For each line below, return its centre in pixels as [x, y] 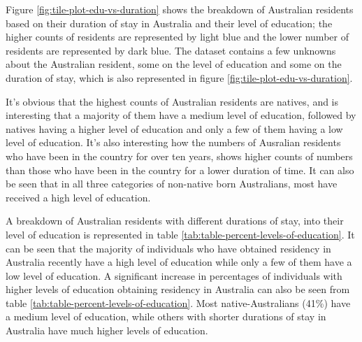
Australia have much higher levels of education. [107, 330]
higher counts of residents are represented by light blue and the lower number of [177, 37]
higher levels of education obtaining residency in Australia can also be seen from [178, 289]
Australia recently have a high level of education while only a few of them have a [179, 262]
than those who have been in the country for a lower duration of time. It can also [180, 170]
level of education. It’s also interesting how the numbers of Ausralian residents [173, 142]
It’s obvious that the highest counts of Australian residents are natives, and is [172, 101]
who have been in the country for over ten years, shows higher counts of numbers [179, 156]
